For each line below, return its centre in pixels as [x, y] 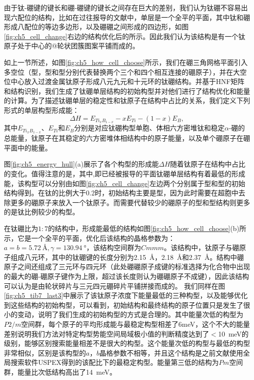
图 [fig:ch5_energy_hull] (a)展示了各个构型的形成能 [82, 164]
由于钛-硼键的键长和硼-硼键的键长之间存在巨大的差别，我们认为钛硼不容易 [123, 7]
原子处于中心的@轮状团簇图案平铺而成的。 [72, 46]
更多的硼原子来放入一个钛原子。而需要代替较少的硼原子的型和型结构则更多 [130, 202]
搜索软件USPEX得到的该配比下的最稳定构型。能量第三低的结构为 [115, 362]
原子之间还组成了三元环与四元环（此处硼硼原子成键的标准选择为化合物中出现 [127, 266]
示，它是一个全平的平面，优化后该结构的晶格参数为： [89, 238]
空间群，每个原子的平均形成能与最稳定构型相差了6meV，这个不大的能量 [136, 324]
